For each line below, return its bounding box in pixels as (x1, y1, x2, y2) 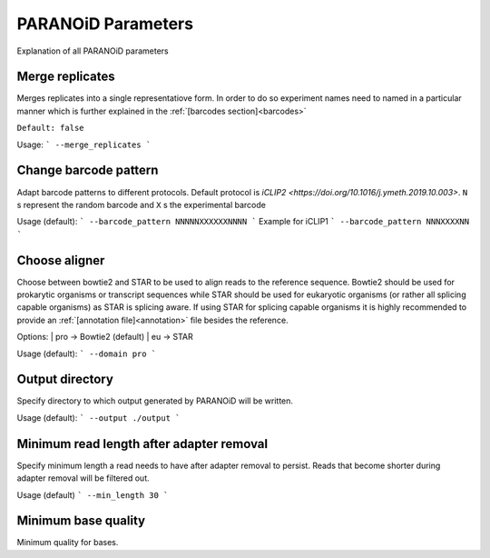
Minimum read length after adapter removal (16, 436, 268, 452)
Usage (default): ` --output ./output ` (16, 412, 181, 423)
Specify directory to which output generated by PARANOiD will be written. (16, 395, 294, 406)
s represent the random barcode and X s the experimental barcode (16, 199, 267, 210)
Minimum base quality (16, 513, 145, 529)
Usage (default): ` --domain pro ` (16, 348, 157, 359)
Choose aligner (16, 253, 105, 268)
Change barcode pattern (16, 163, 159, 178)
